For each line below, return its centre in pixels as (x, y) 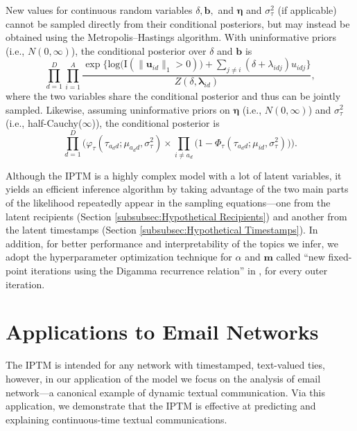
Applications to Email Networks (162, 332)
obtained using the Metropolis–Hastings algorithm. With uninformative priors (171, 37)
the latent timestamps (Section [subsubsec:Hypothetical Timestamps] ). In (162, 230)
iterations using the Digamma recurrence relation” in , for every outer (179, 270)
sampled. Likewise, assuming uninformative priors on (118, 109)
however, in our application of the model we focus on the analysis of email (163, 378)
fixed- (340, 257)
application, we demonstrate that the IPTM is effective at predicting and (161, 406)
